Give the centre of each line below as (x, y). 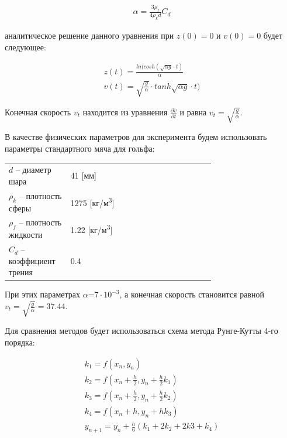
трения (21, 272)
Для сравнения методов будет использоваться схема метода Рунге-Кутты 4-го (141, 331)
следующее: (25, 47)
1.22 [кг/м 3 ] (91, 229)
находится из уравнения (125, 112)
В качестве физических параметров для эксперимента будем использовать (136, 137)
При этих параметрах (43, 294)
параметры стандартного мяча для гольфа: (80, 148)
